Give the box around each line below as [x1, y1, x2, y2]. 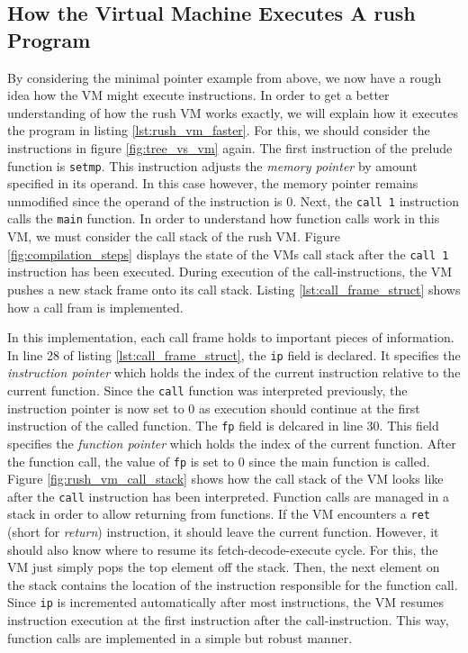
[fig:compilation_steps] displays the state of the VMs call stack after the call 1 [7, 244, 449, 263]
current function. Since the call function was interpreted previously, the [7, 381, 408, 399]
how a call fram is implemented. [7, 297, 184, 316]
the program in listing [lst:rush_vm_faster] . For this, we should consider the [7, 121, 430, 140]
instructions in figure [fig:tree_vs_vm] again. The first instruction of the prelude [7, 138, 453, 157]
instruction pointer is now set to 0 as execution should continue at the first [7, 398, 420, 417]
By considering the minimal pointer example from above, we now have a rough [7, 68, 442, 86]
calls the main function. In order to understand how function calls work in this [7, 209, 440, 228]
